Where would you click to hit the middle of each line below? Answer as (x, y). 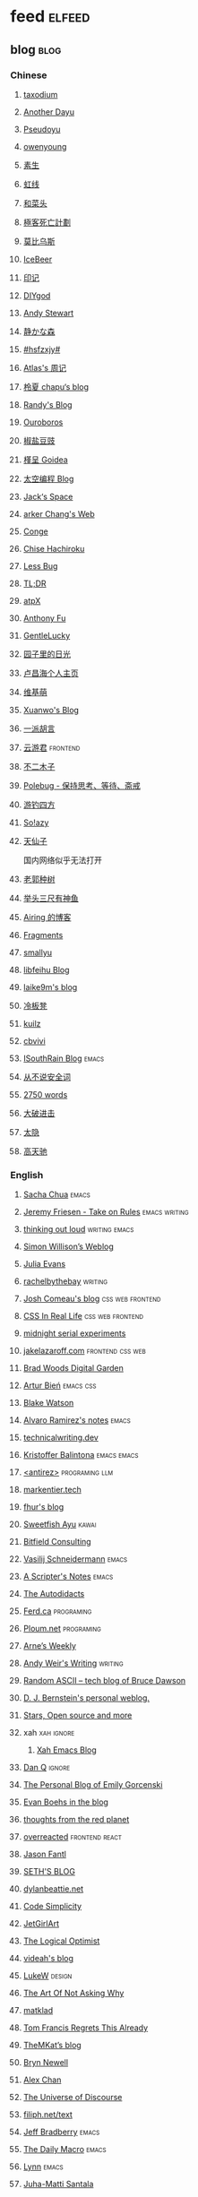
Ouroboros (43, 422)
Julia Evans (44, 1264)
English (27, 1175)
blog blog (36, 50)
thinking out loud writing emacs (78, 1229)
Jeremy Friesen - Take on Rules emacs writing (106, 1212)
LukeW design (47, 1976)
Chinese (29, 75)
